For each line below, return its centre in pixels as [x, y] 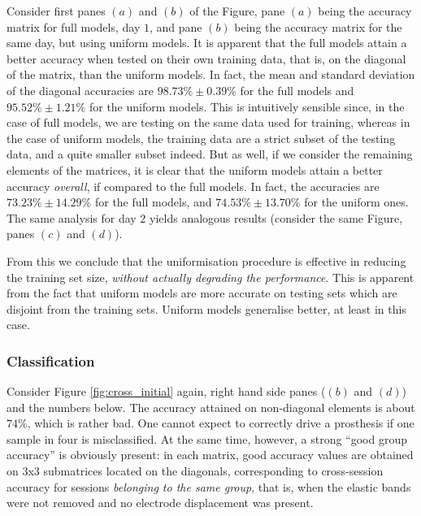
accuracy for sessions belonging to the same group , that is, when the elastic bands [209, 486]
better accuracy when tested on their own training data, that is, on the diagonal [206, 58]
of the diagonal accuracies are [80, 90]
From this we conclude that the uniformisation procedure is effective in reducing [206, 260]
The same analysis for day [72, 217]
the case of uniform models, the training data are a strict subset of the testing [201, 138]
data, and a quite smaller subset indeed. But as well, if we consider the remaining [210, 154]
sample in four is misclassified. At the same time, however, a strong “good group [207, 438]
